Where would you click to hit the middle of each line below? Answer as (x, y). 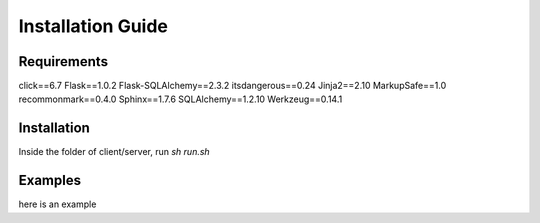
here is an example (57, 204)
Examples (50, 180)
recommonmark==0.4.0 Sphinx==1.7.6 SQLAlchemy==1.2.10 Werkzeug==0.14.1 (180, 99)
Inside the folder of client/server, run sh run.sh (114, 152)
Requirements (63, 61)
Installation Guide (93, 26)
